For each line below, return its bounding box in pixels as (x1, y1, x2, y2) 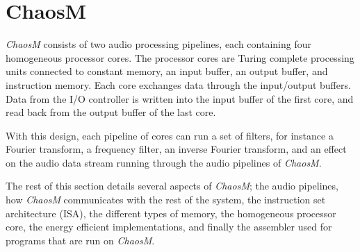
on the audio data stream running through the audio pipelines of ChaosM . (6, 155, 322, 169)
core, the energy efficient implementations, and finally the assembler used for (6, 219, 332, 234)
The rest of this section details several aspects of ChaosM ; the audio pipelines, (6, 178, 338, 193)
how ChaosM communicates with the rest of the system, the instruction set (6, 192, 326, 207)
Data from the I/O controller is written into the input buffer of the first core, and (6, 91, 354, 106)
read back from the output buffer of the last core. (6, 105, 216, 119)
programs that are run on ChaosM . (6, 233, 155, 247)
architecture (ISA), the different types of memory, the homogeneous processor (6, 205, 336, 220)
